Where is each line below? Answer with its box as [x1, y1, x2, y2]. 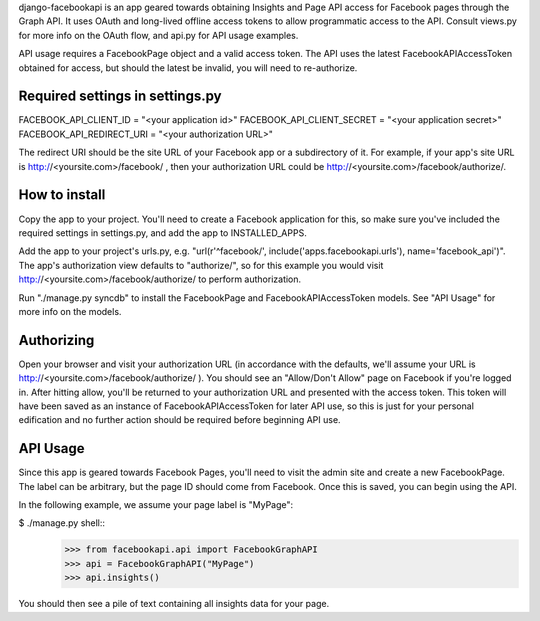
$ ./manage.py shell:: [18, 517, 105, 529]
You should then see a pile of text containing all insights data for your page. [18, 598, 330, 610]
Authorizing [18, 331, 95, 349]
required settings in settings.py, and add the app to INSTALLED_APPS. [18, 226, 307, 239]
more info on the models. [18, 305, 122, 317]
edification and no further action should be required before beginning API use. [18, 414, 341, 426]
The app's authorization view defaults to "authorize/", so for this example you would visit [18, 259, 384, 271]
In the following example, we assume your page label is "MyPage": [18, 499, 294, 511]
